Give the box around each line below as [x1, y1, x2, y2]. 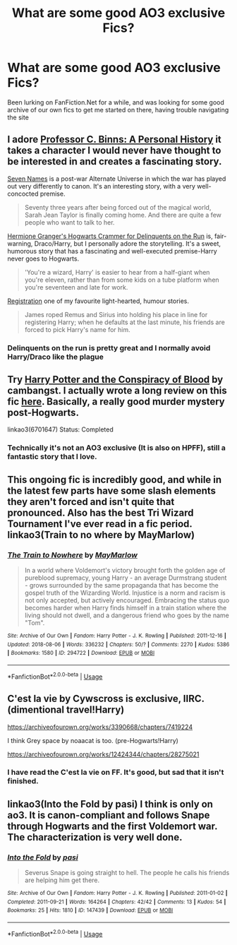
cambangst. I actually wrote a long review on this [7, 385, 227, 397]
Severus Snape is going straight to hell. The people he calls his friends [24, 869, 230, 877]
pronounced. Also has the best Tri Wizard [7, 506, 194, 518]
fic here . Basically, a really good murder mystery [7, 396, 225, 408]
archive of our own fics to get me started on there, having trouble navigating [7, 105, 229, 114]
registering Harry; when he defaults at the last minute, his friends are [24, 318, 226, 326]
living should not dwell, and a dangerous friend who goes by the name [24, 611, 229, 619]
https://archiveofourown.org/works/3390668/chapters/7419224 [7, 723, 193, 731]
